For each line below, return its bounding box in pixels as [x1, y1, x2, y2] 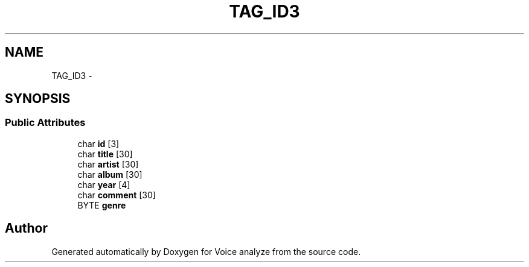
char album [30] [77, 169, 143, 180]
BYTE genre [77, 199, 126, 210]
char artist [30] [77, 159, 139, 169]
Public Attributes [5, 116, 86, 129]
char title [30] [77, 148, 133, 159]
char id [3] [77, 138, 120, 149]
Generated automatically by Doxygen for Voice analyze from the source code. [51, 246, 361, 257]
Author [5, 221, 48, 236]
